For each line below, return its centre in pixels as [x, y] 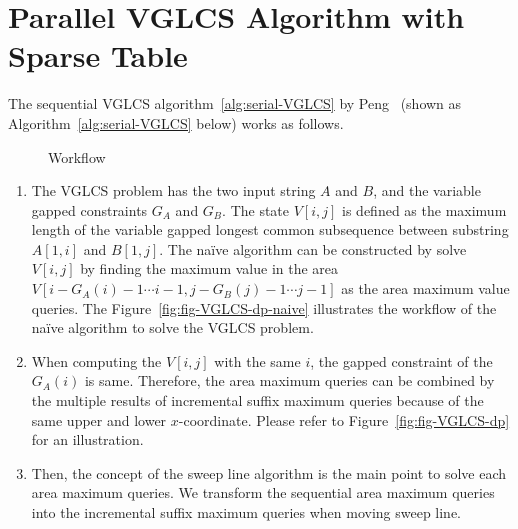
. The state [256, 209]
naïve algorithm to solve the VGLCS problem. [172, 327]
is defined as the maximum [424, 209]
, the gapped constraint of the [401, 360]
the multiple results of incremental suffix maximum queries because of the [257, 400]
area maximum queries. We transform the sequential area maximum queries [263, 492]
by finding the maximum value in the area [209, 268]
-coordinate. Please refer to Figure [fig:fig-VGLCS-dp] [344, 419]
